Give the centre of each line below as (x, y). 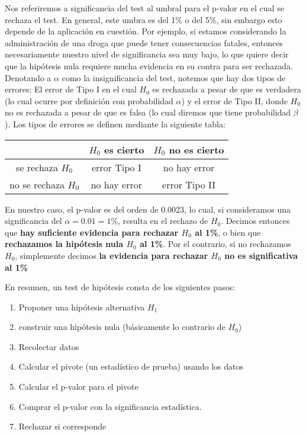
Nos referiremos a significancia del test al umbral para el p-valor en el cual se (144, 8)
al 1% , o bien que (228, 232)
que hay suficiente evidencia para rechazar (92, 232)
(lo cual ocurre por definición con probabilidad (89, 100)
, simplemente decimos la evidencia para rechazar (112, 255)
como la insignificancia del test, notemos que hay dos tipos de (174, 77)
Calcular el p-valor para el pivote (78, 387)
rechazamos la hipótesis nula (64, 244)
